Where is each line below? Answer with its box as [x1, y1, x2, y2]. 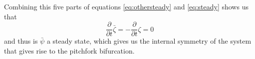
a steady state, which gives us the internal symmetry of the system [46, 36, 252, 46]
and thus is [4, 36, 38, 46]
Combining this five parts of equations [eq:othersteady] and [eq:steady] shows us [4, 1, 249, 11]
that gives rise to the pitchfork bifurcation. [4, 45, 135, 56]
